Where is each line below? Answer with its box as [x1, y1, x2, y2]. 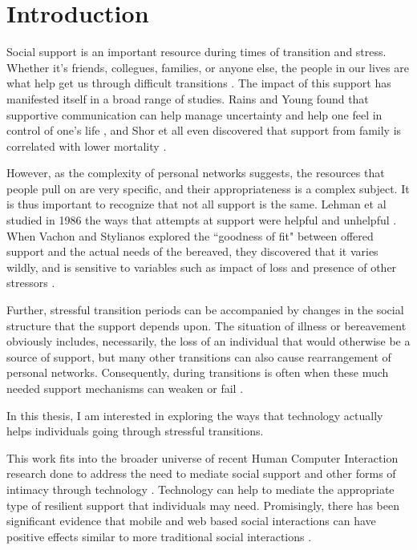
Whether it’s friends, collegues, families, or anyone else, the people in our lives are [6, 59, 409, 75]
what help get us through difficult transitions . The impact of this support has [6, 75, 391, 91]
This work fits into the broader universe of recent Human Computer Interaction [6, 449, 399, 466]
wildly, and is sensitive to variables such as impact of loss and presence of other [6, 258, 397, 275]
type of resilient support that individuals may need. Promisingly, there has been [6, 496, 400, 513]
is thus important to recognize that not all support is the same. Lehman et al [6, 196, 387, 212]
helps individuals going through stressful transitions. [6, 423, 264, 439]
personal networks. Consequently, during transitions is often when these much [6, 364, 389, 381]
